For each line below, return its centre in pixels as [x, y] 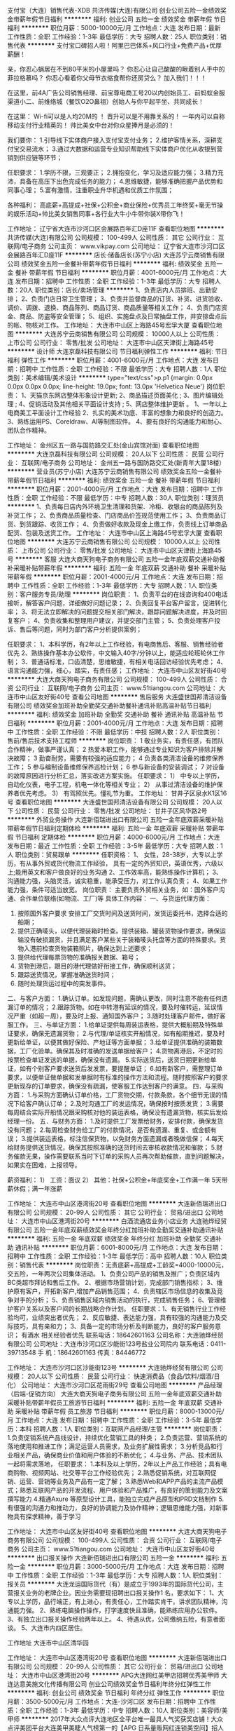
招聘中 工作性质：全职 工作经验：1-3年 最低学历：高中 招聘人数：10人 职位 [114, 1256]
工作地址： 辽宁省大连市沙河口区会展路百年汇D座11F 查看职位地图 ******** [116, 229]
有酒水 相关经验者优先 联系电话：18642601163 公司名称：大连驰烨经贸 [122, 1335]
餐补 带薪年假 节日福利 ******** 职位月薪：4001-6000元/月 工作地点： [118, 272]
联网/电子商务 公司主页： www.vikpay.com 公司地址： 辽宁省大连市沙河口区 [116, 246]
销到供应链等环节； [35, 157]
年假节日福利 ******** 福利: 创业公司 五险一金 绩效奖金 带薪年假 [119, 19]
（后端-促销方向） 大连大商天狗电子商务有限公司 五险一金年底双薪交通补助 [115, 1394]
